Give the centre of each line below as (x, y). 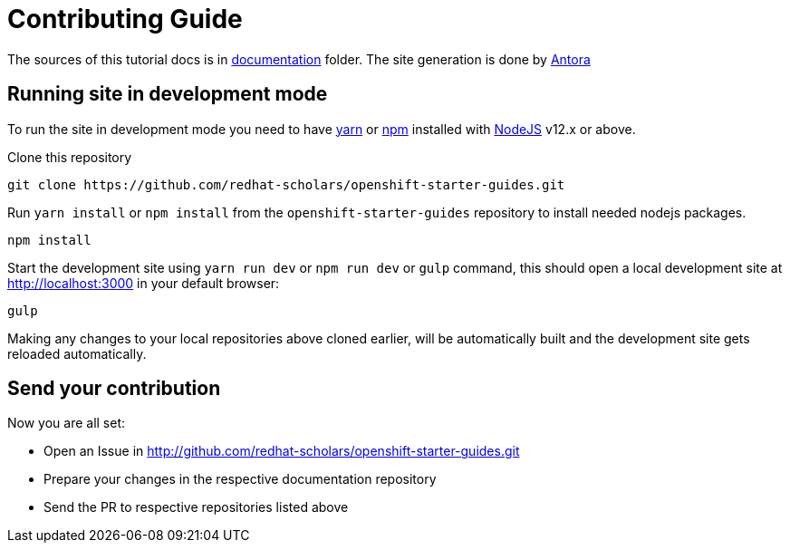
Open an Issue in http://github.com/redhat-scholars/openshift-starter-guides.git (282, 451)
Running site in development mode (168, 94)
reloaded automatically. (77, 353)
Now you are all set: (67, 423)
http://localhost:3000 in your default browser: (144, 283)
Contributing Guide (125, 19)
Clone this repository (70, 157)
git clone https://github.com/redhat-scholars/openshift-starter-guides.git (286, 184)
